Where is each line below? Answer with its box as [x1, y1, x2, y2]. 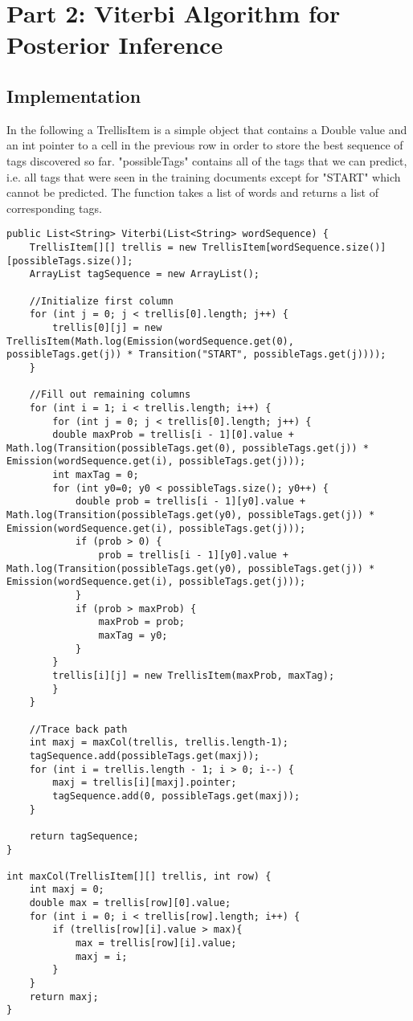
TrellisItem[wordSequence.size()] [202, 241, 386, 253]
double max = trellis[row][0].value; [29, 897, 231, 909]
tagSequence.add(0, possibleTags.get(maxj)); [52, 790, 301, 802]
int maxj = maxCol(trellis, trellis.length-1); [29, 737, 288, 749]
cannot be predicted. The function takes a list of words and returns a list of [6, 184, 378, 201]
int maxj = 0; [29, 884, 104, 896]
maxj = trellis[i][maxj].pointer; [52, 777, 237, 789]
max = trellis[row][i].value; [75, 937, 237, 950]
